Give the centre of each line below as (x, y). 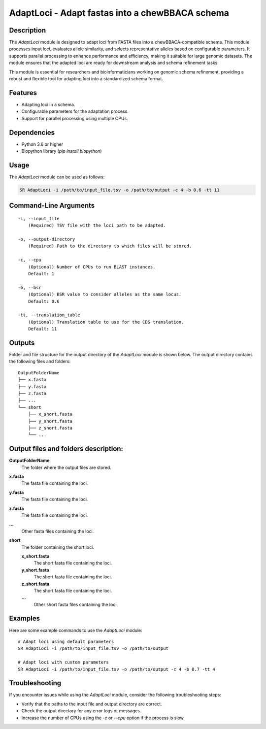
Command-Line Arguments (52, 206)
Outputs (22, 343)
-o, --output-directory (47, 239)
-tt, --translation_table (49, 315)
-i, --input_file (39, 218)
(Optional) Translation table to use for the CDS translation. (106, 322)
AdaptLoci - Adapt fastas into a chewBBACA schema (119, 13)
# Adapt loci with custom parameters (64, 662)
